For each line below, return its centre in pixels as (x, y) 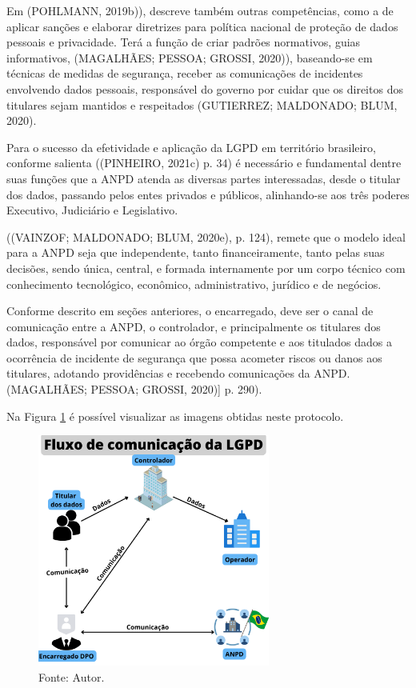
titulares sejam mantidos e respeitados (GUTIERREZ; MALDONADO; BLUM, (202, 104)
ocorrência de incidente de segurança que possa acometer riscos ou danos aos (194, 357)
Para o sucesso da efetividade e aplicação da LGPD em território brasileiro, (191, 147)
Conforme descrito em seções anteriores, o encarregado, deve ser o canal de (190, 311)
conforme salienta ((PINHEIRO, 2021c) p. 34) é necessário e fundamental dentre (204, 163)
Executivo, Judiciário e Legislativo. (92, 210)
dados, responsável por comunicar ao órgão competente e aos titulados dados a (200, 342)
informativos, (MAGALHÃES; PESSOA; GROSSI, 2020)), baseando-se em (190, 57)
